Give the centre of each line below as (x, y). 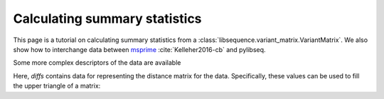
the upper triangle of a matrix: (57, 86)
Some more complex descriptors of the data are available (97, 63)
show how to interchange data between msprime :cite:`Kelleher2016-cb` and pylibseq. (139, 49)
